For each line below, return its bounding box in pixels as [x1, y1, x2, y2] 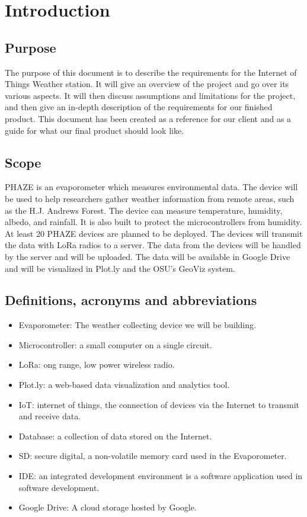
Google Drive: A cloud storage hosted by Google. [18, 501, 197, 513]
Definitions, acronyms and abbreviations [5, 291, 257, 309]
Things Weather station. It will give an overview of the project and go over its [5, 78, 289, 90]
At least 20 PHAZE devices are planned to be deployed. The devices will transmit [5, 227, 303, 239]
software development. [18, 481, 100, 493]
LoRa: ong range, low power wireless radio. [18, 358, 175, 371]
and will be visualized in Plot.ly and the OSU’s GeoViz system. [5, 262, 235, 274]
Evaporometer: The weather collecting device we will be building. [18, 319, 256, 331]
